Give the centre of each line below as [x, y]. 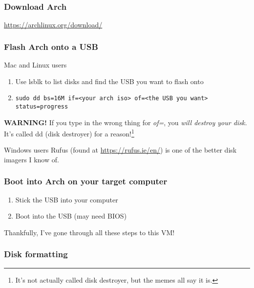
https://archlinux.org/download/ [53, 25]
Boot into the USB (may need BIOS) [71, 216]
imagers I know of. [32, 159]
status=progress [42, 106]
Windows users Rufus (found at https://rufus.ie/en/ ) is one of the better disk [120, 150]
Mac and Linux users [35, 65]
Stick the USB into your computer [67, 199]
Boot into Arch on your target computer [86, 181]
